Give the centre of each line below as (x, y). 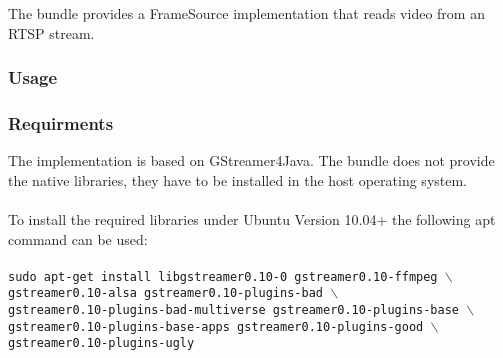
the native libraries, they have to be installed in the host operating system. (238, 179)
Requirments (61, 122)
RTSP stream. (51, 32)
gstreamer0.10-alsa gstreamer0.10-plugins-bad (165, 293)
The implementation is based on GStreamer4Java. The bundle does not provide (251, 160)
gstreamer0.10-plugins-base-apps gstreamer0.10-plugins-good (216, 326)
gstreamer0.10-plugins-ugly (101, 343)
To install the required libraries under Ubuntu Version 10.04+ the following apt (252, 219)
